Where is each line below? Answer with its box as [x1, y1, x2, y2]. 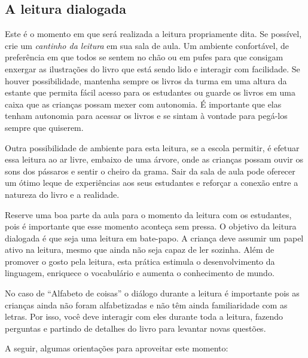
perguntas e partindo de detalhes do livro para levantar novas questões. [5, 322, 266, 334]
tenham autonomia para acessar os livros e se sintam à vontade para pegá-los [5, 109, 288, 122]
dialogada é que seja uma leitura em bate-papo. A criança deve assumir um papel [5, 231, 304, 244]
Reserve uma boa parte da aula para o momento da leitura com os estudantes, [5, 208, 292, 221]
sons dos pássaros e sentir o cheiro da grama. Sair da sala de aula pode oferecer [5, 164, 295, 177]
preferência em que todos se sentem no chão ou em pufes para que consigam [5, 51, 283, 63]
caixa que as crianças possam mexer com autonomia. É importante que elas [5, 97, 282, 110]
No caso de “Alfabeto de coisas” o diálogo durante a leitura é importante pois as [5, 287, 300, 299]
